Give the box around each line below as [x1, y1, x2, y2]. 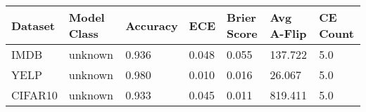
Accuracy [125, 17, 178, 34]
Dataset [11, 17, 56, 34]
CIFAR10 [11, 87, 58, 103]
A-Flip [270, 25, 307, 41]
